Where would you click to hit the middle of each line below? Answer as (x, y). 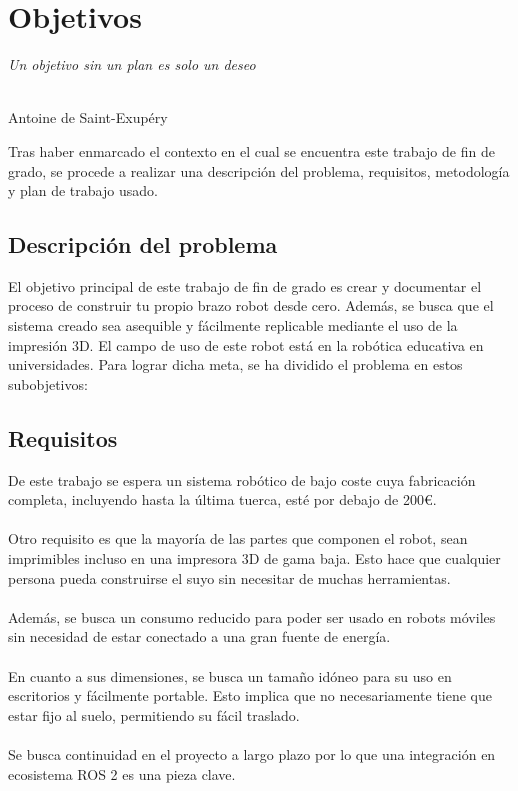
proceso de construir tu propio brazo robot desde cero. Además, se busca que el (251, 305)
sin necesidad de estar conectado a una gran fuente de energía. (199, 636)
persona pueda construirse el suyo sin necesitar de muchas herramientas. (229, 577)
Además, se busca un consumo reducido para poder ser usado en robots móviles (252, 616)
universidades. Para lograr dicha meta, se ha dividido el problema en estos (235, 364)
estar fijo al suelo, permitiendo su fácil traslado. (154, 714)
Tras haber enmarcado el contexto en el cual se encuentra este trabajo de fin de (251, 150)
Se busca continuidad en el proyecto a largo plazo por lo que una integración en (252, 753)
